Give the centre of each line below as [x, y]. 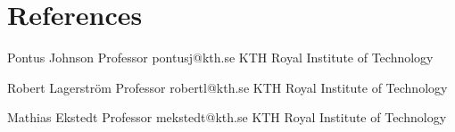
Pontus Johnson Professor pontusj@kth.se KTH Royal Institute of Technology [220, 58]
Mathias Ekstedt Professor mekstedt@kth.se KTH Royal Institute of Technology [227, 117]
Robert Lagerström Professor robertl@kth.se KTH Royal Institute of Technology [227, 87]
